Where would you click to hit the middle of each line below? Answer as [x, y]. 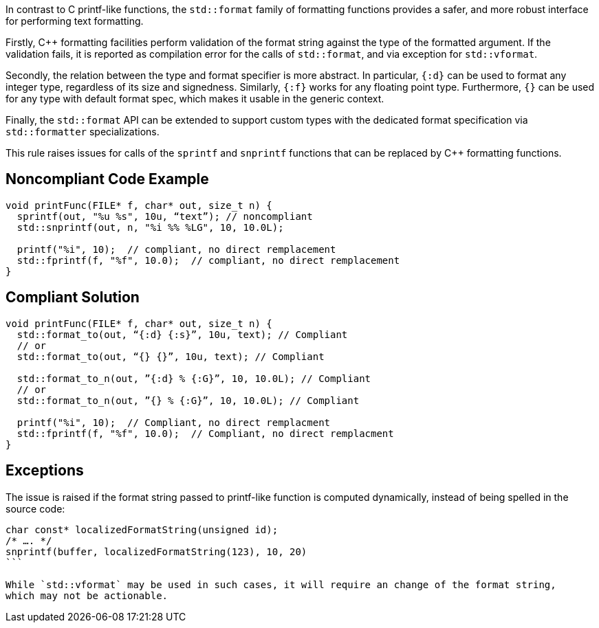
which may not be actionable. [87, 595]
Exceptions [45, 471]
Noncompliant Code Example [107, 179]
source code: [35, 508]
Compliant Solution [73, 298]
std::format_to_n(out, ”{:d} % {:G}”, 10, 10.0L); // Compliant [194, 378]
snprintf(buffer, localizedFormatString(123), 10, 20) [156, 551]
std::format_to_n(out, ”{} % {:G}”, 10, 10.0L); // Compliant [188, 400]
